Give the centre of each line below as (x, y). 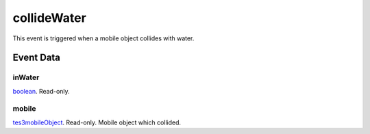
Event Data (37, 58)
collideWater (50, 18)
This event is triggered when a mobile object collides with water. (103, 38)
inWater (26, 77)
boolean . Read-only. (41, 91)
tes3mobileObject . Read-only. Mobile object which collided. (97, 122)
